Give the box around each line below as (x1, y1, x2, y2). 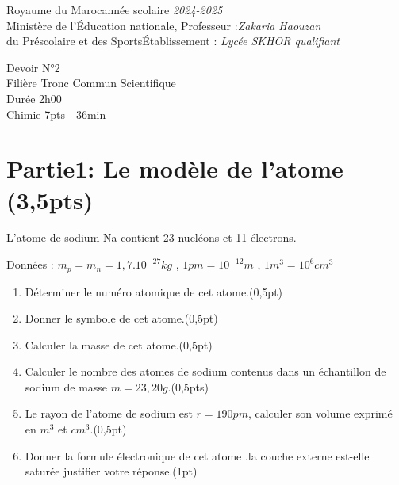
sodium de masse (25, 378, 108, 395)
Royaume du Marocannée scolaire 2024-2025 (6, 2, 223, 17)
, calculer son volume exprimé (247, 405, 393, 422)
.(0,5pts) (167, 378, 209, 395)
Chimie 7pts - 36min (6, 105, 106, 122)
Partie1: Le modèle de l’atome (6, 152, 343, 185)
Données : (6, 256, 54, 273)
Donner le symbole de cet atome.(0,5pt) (25, 310, 218, 327)
